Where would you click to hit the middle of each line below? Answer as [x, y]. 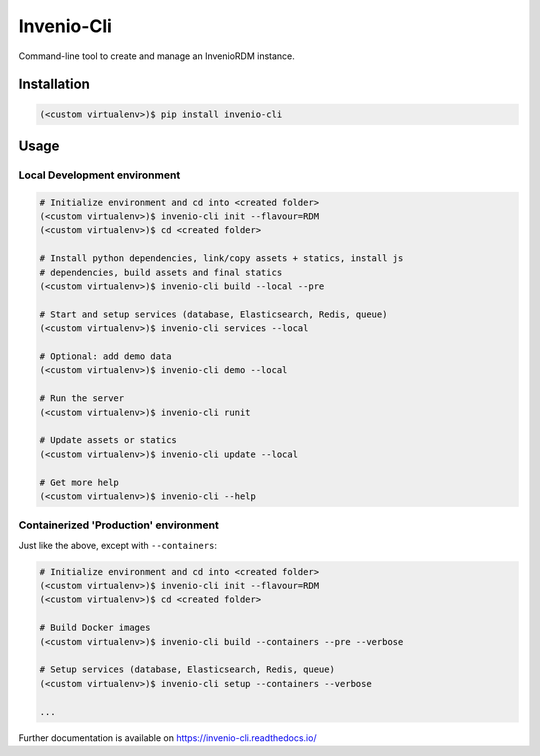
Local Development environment [99, 175]
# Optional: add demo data [105, 356]
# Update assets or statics [108, 440]
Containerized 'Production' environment [118, 525]
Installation [54, 84]
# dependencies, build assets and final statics [161, 272]
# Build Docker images [95, 628]
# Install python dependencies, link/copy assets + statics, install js [221, 258]
